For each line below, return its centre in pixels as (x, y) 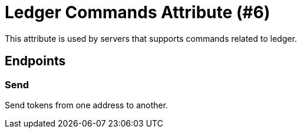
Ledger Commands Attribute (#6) (138, 12)
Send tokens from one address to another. (87, 105)
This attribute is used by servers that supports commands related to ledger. (151, 38)
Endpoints (35, 61)
